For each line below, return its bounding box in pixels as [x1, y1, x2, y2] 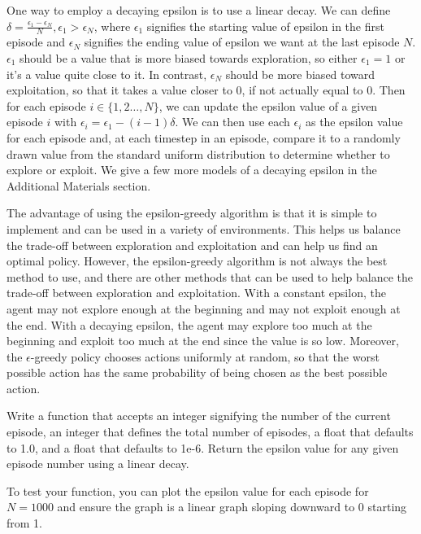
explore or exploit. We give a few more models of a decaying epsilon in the [7, 161, 377, 178]
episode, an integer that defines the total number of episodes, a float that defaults [7, 423, 414, 440]
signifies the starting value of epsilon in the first [146, 17, 384, 34]
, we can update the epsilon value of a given [158, 97, 378, 114]
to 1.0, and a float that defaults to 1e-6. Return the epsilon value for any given [7, 439, 399, 456]
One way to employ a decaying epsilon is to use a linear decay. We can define [7, 2, 391, 18]
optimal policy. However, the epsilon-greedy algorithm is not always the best [7, 252, 388, 269]
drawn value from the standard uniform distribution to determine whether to [7, 145, 390, 162]
